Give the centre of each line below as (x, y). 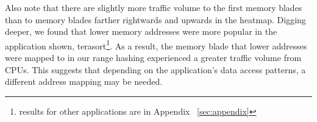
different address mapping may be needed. (84, 81)
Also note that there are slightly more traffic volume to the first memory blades (154, 7)
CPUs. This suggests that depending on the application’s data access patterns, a (155, 69)
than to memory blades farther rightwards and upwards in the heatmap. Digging (155, 19)
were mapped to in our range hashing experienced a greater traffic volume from (153, 58)
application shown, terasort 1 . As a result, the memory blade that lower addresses (156, 45)
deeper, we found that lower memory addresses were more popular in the (141, 31)
